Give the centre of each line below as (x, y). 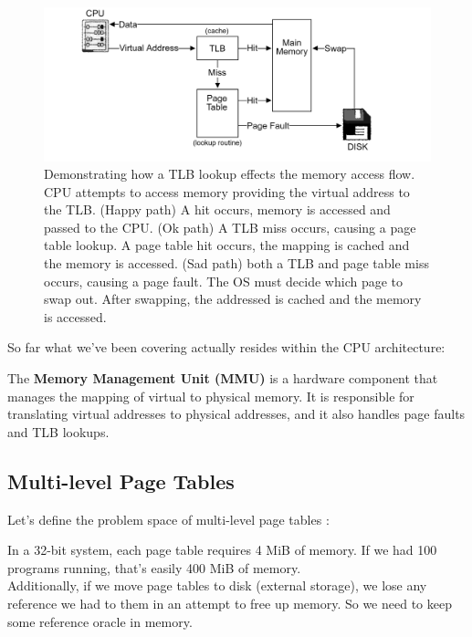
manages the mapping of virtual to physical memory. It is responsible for (211, 396)
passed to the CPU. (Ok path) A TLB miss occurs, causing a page (230, 227)
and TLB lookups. (58, 431)
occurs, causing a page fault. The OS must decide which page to (224, 281)
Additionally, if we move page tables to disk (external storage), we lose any (217, 585)
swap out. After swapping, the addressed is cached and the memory (233, 299)
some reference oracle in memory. (100, 621)
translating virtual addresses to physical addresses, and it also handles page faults (236, 414)
